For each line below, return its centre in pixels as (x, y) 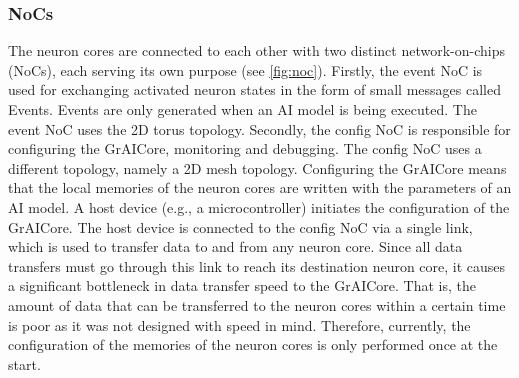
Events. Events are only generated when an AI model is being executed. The (242, 109)
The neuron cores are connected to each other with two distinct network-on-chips (256, 50)
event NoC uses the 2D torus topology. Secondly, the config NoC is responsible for (259, 128)
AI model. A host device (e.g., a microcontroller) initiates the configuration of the (259, 206)
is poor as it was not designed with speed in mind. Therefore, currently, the (239, 324)
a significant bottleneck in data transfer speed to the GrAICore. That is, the (242, 285)
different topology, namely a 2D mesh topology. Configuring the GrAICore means (257, 167)
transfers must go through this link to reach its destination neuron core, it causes (257, 265)
